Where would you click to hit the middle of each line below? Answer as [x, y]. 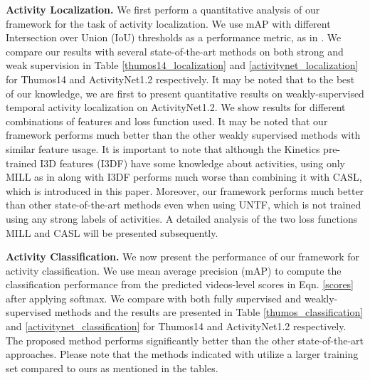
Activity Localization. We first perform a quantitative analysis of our [163, 9]
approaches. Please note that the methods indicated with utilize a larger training [182, 354]
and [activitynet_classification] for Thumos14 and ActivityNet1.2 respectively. [176, 326]
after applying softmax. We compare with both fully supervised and [154, 298]
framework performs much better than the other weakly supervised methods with [183, 135]
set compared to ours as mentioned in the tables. [112, 368]
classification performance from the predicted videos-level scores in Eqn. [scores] [180, 284]
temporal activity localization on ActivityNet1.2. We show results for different [176, 107]
